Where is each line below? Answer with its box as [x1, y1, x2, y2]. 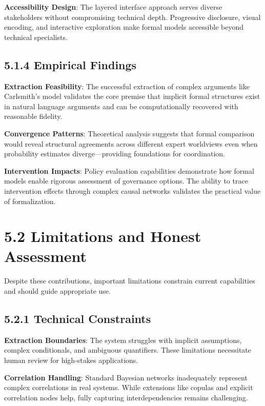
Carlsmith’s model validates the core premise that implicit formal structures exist [4, 91, 260, 101]
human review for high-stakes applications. [4, 355, 138, 365]
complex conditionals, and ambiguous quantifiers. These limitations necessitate [4, 344, 252, 355]
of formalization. [4, 195, 56, 206]
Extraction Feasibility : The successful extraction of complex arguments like [4, 80, 250, 91]
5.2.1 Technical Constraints [4, 311, 151, 326]
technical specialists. [4, 31, 68, 42]
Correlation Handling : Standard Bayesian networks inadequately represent [4, 372, 248, 382]
